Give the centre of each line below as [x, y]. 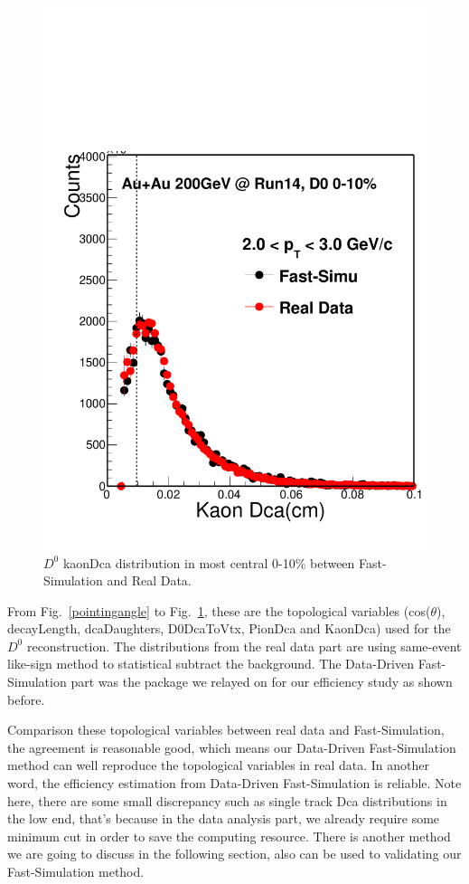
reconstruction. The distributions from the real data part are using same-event [244, 646]
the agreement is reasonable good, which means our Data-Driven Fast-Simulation [232, 747]
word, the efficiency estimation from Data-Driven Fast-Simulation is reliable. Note [234, 783]
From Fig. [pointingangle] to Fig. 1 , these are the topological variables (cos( [219, 610]
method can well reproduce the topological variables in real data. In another [218, 765]
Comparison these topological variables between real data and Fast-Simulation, [226, 730]
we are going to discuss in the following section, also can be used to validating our [234, 854]
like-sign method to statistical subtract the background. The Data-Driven [211, 664]
